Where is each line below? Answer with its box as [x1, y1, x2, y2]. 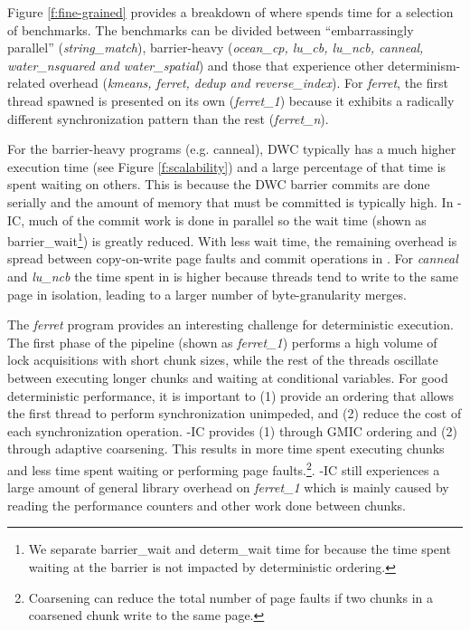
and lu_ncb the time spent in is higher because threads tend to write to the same [7, 266, 458, 285]
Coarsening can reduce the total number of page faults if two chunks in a [28, 587, 433, 606]
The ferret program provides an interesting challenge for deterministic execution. [7, 315, 454, 334]
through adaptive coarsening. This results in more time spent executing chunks [7, 439, 445, 458]
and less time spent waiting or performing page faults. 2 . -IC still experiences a [7, 457, 440, 479]
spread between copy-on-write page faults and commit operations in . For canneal [7, 249, 458, 268]
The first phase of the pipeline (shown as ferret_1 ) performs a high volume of [7, 332, 437, 351]
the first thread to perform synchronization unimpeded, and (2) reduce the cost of [7, 404, 462, 423]
